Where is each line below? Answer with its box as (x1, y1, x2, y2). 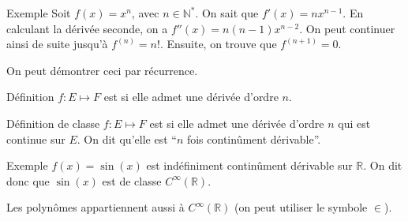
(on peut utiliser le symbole (234, 199, 368, 215)
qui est (338, 114, 371, 131)
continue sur (6, 130, 66, 147)
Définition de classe (6, 114, 100, 131)
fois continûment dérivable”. (186, 130, 321, 147)
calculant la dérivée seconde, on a (6, 20, 168, 36)
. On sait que (195, 5, 259, 21)
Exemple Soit (6, 5, 71, 21)
